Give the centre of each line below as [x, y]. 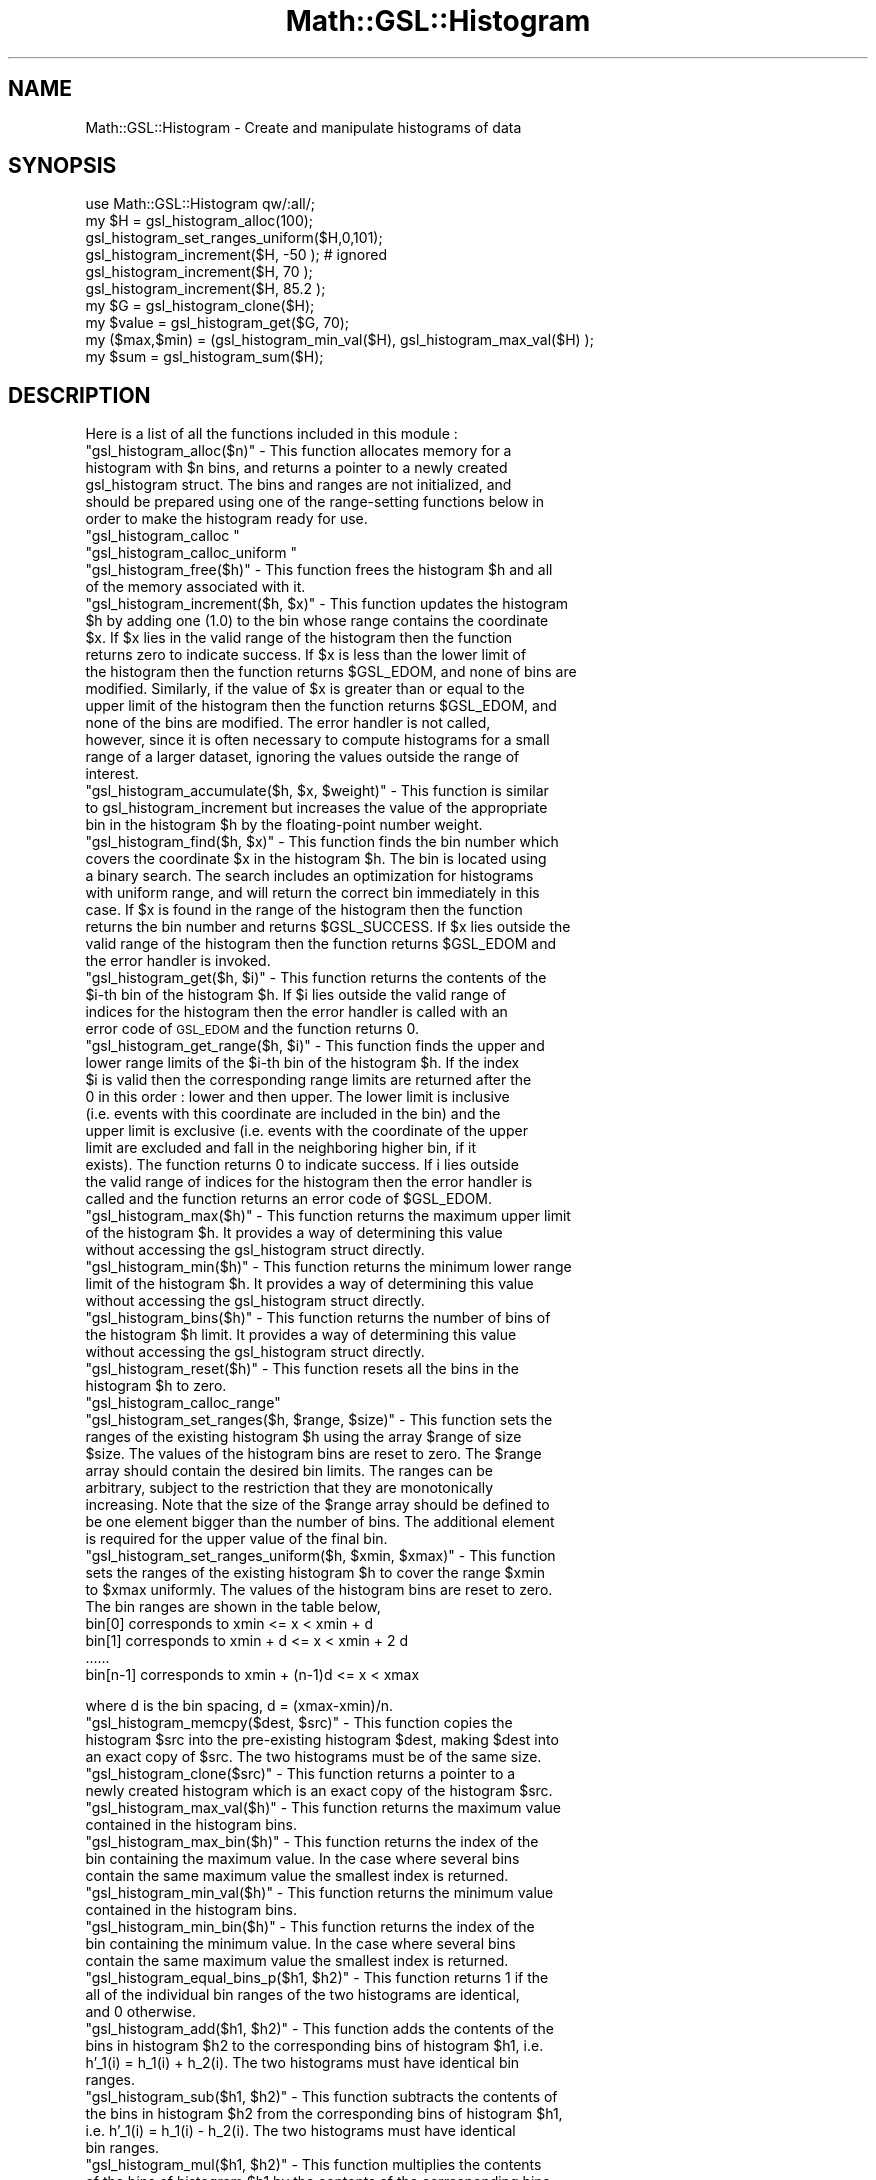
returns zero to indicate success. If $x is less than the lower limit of [306, 655]
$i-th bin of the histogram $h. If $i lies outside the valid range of [296, 995]
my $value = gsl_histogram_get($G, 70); [217, 323]
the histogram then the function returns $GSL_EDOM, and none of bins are [331, 672]
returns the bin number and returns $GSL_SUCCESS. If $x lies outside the [328, 927]
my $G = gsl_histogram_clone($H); [200, 306]
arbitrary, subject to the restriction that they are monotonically [289, 1488]
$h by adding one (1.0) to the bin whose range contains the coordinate [317, 621]
